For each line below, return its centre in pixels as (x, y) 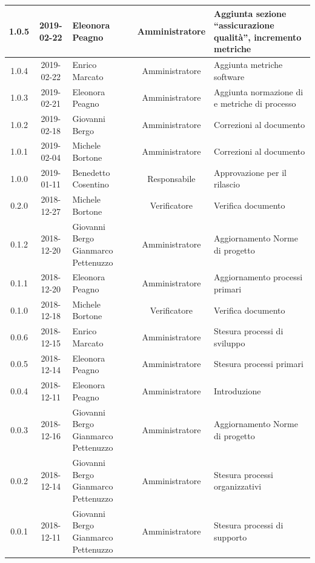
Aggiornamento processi (258, 277)
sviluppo (230, 342)
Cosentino (91, 184)
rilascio (227, 184)
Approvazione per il (250, 172)
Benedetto (91, 172)
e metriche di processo (255, 103)
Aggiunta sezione (250, 13)
